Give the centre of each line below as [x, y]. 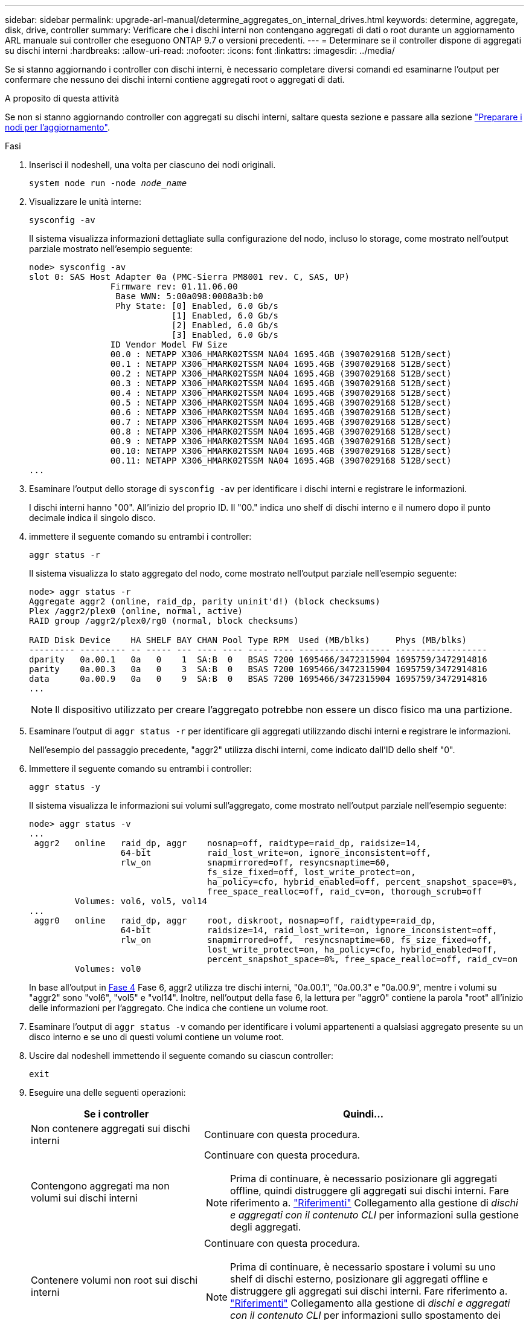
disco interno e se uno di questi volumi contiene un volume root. [157, 1037]
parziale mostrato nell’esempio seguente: [111, 249]
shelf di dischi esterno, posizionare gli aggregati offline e [359, 1279]
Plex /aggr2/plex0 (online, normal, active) [136, 611]
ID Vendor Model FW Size [169, 345]
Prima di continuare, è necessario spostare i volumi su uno [363, 1267]
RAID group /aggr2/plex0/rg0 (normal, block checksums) [164, 621]
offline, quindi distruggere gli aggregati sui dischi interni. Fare [369, 1191]
